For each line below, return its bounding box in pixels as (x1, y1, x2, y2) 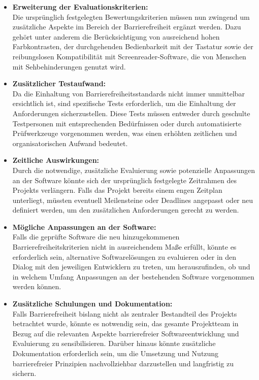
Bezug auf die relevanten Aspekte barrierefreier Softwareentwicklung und (12, 328, 239, 338)
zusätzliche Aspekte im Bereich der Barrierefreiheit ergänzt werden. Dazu (12, 21, 241, 32)
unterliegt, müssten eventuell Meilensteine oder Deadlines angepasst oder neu (12, 194, 253, 205)
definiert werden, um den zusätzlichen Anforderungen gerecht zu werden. (12, 204, 239, 215)
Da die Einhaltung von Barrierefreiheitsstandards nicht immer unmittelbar (12, 88, 245, 98)
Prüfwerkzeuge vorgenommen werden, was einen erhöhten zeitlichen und (12, 128, 237, 139)
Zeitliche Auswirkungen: (12, 155, 100, 165)
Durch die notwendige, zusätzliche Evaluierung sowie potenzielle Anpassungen (12, 164, 255, 175)
